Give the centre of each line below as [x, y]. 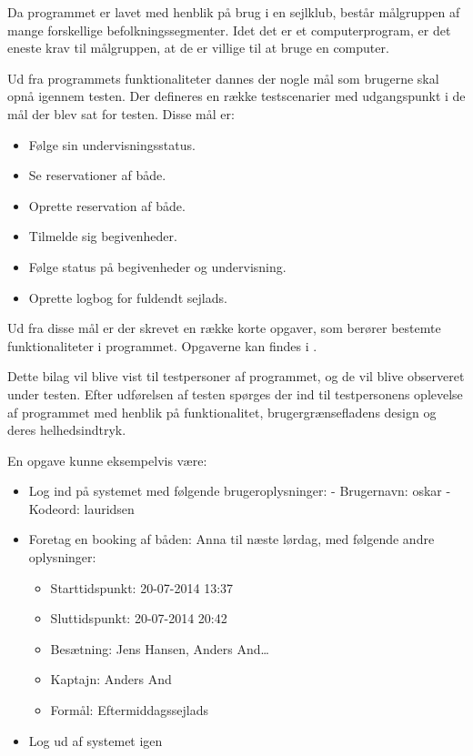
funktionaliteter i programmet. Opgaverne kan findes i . [162, 345]
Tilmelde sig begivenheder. [103, 236]
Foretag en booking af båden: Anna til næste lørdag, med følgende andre [231, 539]
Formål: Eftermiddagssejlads [129, 710]
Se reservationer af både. [97, 175]
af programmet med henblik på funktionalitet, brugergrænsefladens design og [222, 412]
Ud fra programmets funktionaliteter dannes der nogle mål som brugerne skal [223, 78]
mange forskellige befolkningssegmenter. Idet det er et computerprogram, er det [229, 30]
